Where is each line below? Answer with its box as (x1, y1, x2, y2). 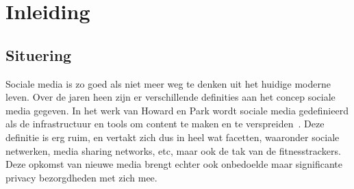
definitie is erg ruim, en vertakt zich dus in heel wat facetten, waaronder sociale (5, 129, 340, 144)
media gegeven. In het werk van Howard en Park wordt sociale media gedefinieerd (5, 103, 349, 117)
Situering (5, 44, 72, 65)
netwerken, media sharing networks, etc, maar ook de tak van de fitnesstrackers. (5, 143, 341, 157)
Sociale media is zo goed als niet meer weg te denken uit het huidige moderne (5, 76, 331, 90)
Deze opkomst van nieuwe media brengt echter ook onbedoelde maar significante (5, 157, 342, 171)
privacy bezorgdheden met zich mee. (5, 170, 157, 184)
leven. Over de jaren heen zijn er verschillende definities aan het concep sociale (5, 90, 336, 104)
